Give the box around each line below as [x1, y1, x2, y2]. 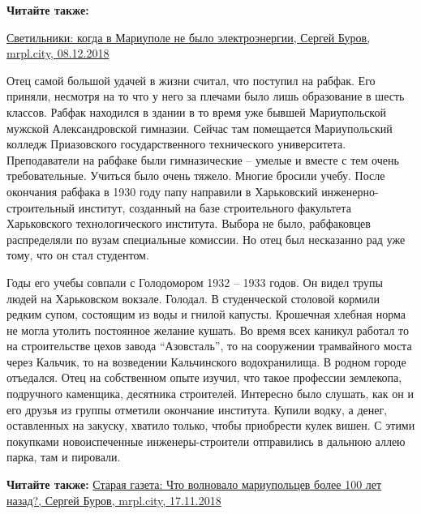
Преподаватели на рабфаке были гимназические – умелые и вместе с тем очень [6, 151, 399, 168]
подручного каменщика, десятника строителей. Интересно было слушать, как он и [6, 385, 414, 402]
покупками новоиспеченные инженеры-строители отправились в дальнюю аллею [6, 432, 406, 449]
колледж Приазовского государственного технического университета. [6, 135, 346, 152]
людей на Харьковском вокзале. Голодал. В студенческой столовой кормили [6, 289, 380, 306]
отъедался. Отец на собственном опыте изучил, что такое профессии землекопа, [6, 369, 402, 386]
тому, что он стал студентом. [6, 246, 149, 263]
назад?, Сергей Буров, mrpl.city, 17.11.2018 [6, 491, 221, 508]
